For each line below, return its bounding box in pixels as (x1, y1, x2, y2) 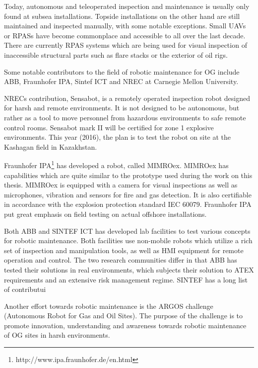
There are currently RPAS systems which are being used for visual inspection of (4, 40, 247, 50)
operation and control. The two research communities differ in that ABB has (4, 255, 237, 265)
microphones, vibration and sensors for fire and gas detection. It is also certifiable (4, 189, 252, 199)
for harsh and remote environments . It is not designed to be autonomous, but (4, 102, 240, 113)
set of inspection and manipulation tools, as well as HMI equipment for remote (4, 245, 244, 255)
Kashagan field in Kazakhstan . (4, 141, 97, 152)
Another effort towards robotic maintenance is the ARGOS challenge (4, 300, 213, 311)
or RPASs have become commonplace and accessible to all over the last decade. (4, 30, 246, 40)
